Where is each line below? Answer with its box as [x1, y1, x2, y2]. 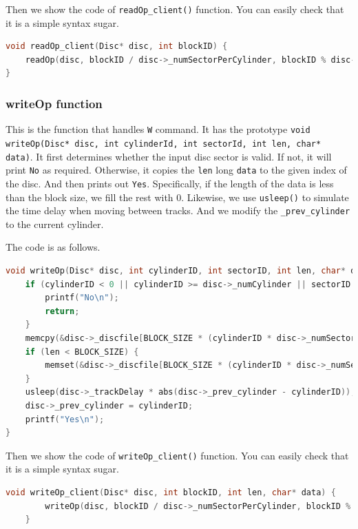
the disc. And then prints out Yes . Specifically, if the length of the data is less [6, 176, 334, 190]
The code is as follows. [6, 240, 101, 254]
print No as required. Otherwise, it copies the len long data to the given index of [6, 163, 347, 177]
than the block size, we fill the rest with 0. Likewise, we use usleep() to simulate [6, 189, 349, 204]
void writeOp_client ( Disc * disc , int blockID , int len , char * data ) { [6, 488, 336, 497]
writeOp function [6, 94, 103, 112]
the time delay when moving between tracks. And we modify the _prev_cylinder [6, 203, 350, 218]
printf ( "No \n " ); [45, 293, 119, 303]
